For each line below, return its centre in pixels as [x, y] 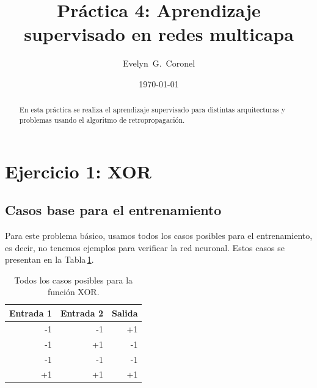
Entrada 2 [82, 313]
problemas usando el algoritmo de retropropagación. [102, 119]
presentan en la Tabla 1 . [49, 259]
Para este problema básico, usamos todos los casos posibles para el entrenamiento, [159, 235]
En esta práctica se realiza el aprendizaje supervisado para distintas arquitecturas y [152, 110]
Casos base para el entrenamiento [113, 210]
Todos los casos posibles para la [74, 280]
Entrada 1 [31, 313]
